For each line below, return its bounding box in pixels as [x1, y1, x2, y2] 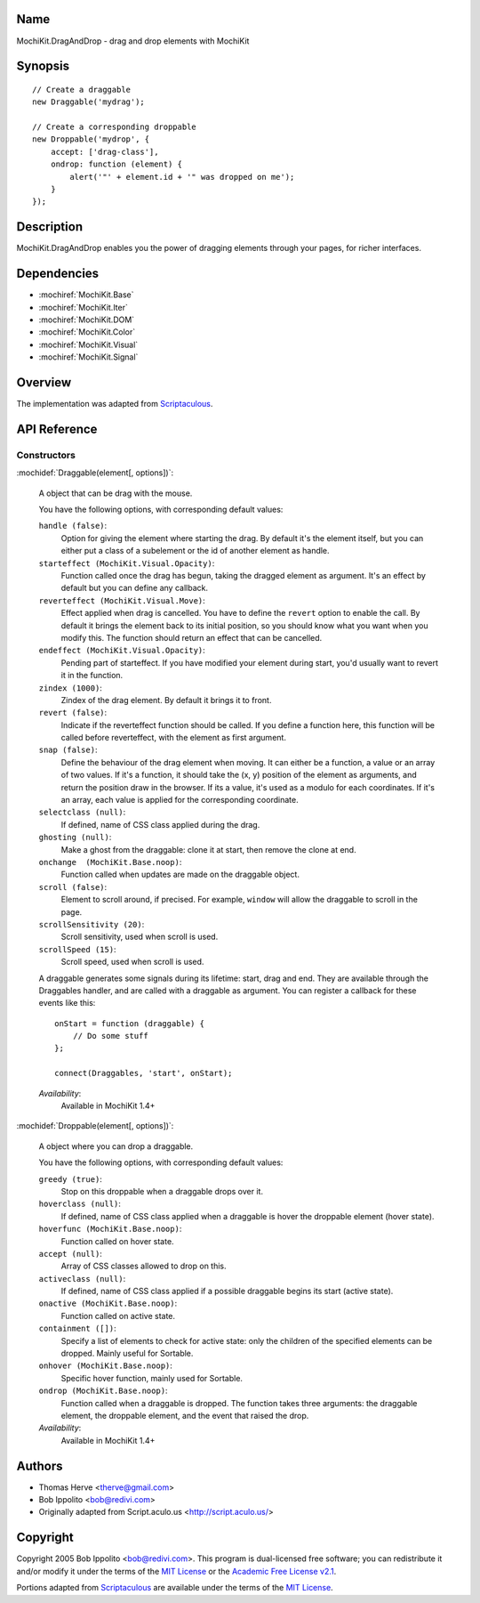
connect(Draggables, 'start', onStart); [54, 1068, 233, 1079]
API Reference [16, 421, 98, 436]
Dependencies [16, 266, 100, 281]
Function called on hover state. [60, 1235, 174, 1246]
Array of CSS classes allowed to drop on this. [60, 1260, 227, 1272]
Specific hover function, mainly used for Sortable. [60, 1372, 244, 1383]
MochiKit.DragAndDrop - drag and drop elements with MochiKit [16, 36, 250, 46]
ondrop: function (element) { [50, 159, 182, 169]
